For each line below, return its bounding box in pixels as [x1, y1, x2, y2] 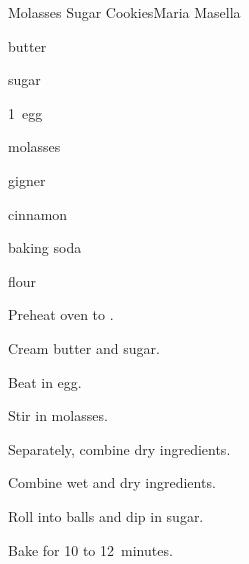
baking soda [8, 237, 82, 258]
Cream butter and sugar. [8, 337, 160, 358]
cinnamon [8, 203, 68, 224]
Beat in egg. [8, 371, 82, 392]
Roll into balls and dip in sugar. [8, 505, 204, 526]
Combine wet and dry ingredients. [8, 472, 216, 493]
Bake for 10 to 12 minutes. [8, 539, 173, 560]
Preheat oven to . [8, 304, 114, 325]
